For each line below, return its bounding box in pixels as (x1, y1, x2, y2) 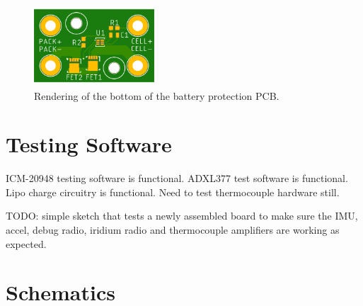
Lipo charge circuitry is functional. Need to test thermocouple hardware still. (6, 184, 340, 199)
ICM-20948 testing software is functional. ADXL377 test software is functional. (6, 171, 348, 186)
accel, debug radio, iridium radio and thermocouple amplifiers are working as (6, 222, 340, 237)
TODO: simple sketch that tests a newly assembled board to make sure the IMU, (6, 208, 358, 223)
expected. (6, 236, 47, 251)
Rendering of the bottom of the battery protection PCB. (34, 88, 280, 103)
